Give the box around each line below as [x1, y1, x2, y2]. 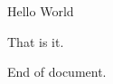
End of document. [7, 62, 107, 81]
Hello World [7, 2, 74, 20]
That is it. [7, 32, 64, 51]
